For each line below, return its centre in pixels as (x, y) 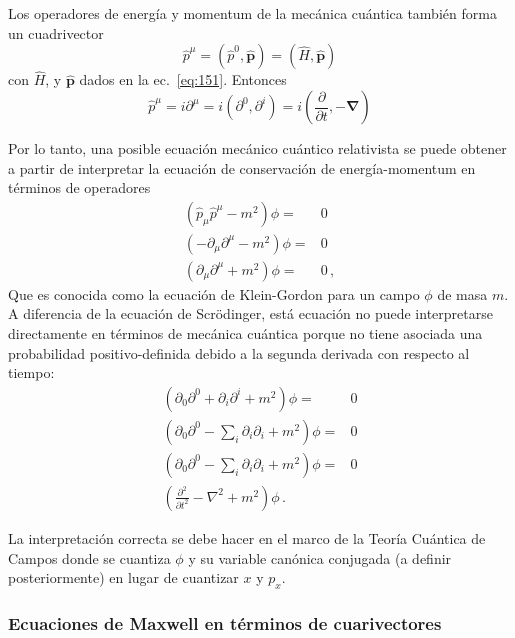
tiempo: (31, 372)
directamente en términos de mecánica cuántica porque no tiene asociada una (245, 333)
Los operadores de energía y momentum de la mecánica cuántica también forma (252, 13)
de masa (462, 293)
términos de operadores (79, 187)
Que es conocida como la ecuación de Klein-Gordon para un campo (214, 293)
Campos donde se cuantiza (89, 557)
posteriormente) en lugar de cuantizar (123, 577)
